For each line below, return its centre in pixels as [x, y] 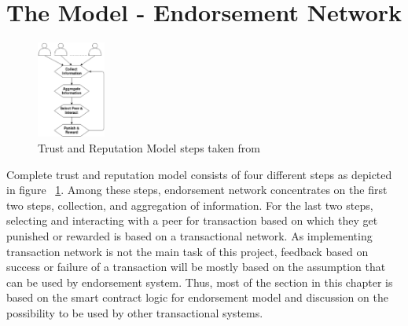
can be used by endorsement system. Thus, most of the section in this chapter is [200, 282]
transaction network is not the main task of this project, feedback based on [187, 251]
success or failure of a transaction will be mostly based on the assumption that [196, 267]
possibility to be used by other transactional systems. [135, 312]
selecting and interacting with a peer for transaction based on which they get [192, 220]
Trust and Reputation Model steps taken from [149, 147]
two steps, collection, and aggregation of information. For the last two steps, [190, 205]
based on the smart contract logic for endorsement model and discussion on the [197, 297]
